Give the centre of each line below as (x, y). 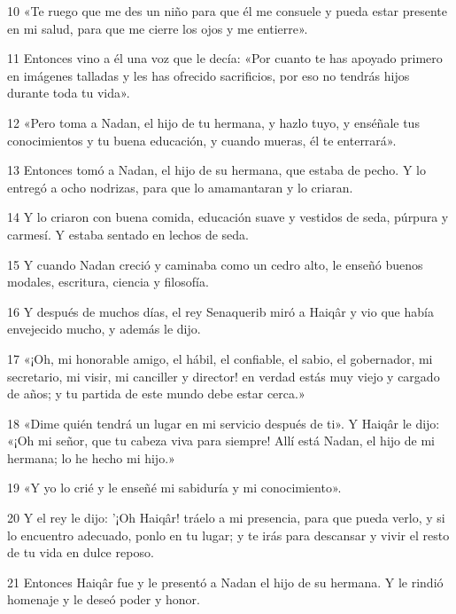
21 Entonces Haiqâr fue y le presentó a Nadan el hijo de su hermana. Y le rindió (225, 582)
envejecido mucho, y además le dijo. (104, 329)
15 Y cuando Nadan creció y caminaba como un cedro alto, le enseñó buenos (215, 264)
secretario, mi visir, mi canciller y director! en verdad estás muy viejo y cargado (224, 376)
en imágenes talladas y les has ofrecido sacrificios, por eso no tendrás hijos (209, 75)
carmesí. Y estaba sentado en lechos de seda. (128, 234)
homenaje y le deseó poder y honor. (104, 599)
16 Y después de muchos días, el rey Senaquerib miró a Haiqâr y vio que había (220, 311)
